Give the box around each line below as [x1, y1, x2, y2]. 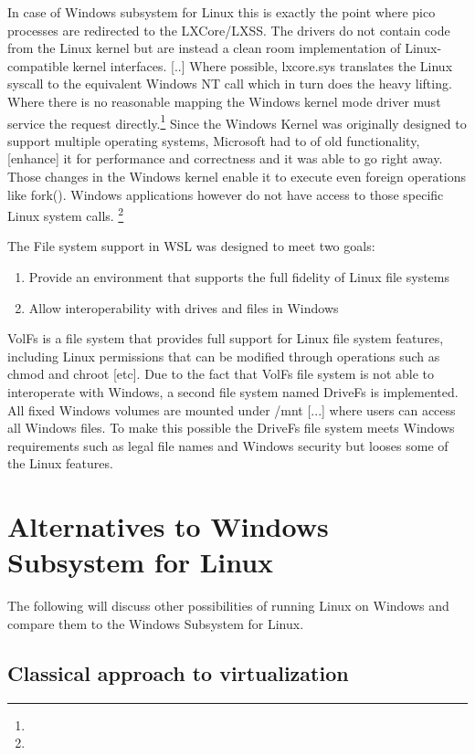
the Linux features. [7, 454, 113, 473]
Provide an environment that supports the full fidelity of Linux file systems [28, 267, 450, 287]
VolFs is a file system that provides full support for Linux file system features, [7, 329, 444, 348]
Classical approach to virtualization [7, 658, 349, 687]
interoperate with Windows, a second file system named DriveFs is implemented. [7, 383, 459, 401]
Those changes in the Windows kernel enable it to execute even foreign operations [7, 167, 467, 185]
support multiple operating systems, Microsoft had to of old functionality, [7, 131, 420, 150]
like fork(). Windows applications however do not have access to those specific [7, 184, 444, 204]
